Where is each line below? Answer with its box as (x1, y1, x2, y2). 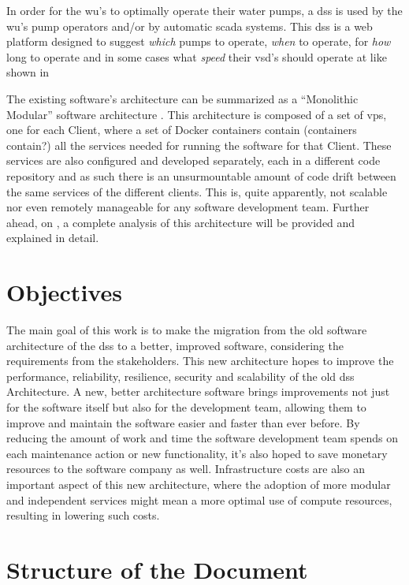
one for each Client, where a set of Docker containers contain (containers (6, 121, 357, 138)
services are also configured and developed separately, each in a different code (6, 152, 381, 169)
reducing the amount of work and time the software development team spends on (6, 430, 398, 446)
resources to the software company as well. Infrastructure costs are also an (6, 460, 366, 477)
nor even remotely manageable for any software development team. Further (6, 199, 370, 215)
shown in (6, 64, 50, 80)
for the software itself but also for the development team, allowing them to (6, 399, 366, 415)
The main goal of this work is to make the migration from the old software (6, 322, 367, 338)
